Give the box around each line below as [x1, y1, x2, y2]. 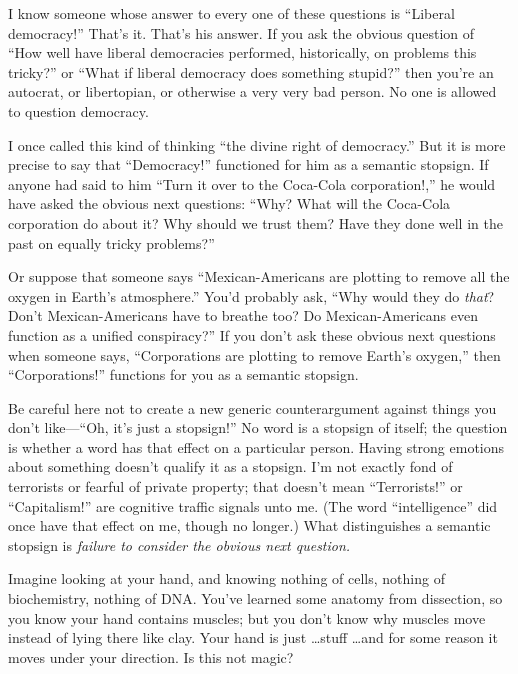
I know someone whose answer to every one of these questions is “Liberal [8, 3, 455, 23]
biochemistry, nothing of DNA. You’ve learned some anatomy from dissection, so [8, 588, 503, 609]
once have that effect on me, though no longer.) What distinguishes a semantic [8, 515, 491, 536]
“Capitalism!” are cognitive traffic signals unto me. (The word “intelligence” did [8, 495, 498, 516]
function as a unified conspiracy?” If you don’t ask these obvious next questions [8, 324, 496, 345]
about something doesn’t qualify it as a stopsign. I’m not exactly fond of [8, 456, 453, 477]
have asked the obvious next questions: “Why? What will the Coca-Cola [8, 193, 451, 214]
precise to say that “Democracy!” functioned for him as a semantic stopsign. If [8, 154, 489, 175]
